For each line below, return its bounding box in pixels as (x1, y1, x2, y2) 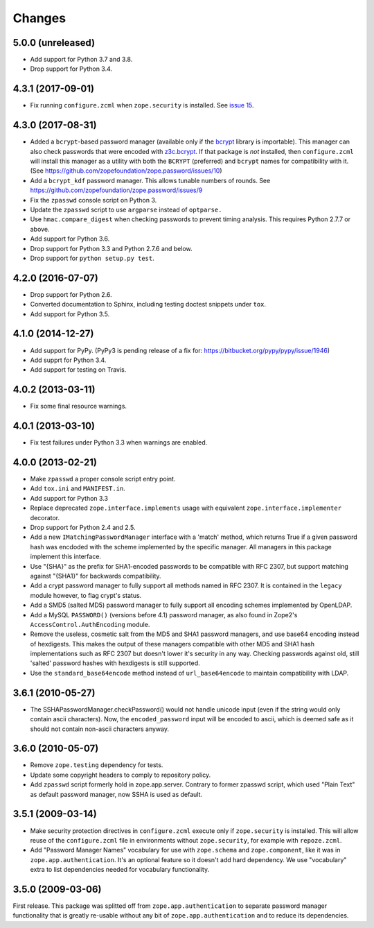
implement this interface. (30, 552, 102, 561)
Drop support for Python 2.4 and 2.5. (30, 524, 136, 531)
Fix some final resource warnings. (30, 402, 127, 411)
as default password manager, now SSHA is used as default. (30, 790, 203, 798)
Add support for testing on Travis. (30, 366, 127, 374)
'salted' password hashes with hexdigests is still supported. (30, 659, 200, 667)
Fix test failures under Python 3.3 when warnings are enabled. (30, 438, 208, 447)
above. (30, 225, 50, 233)
